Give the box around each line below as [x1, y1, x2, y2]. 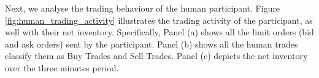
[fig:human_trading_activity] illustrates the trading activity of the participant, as [5, 13, 313, 26]
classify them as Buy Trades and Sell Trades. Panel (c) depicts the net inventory [5, 49, 308, 62]
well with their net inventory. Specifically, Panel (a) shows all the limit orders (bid [5, 26, 314, 38]
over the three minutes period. [5, 61, 119, 74]
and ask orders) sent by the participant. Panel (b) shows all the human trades [5, 37, 298, 50]
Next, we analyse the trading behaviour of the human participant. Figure [5, 2, 280, 14]
